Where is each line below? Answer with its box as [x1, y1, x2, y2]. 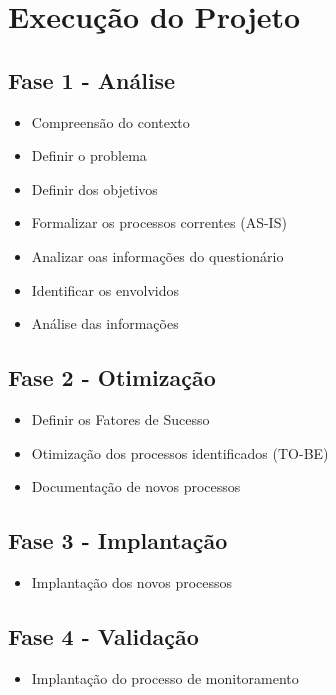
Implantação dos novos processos [31, 571, 233, 592]
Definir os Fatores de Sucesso [31, 408, 210, 429]
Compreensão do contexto [31, 111, 190, 132]
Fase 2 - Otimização [8, 362, 216, 393]
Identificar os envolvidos [31, 279, 179, 300]
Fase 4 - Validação [8, 620, 199, 651]
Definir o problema [31, 145, 147, 166]
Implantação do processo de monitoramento [31, 667, 299, 688]
